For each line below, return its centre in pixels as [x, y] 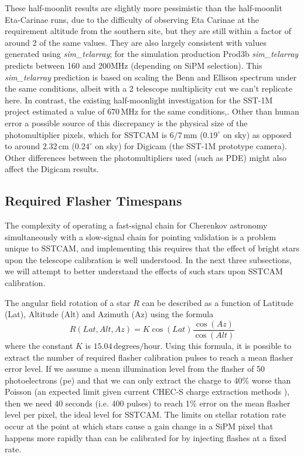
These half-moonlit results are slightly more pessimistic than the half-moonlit [144, 8]
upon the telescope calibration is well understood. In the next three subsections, [148, 259]
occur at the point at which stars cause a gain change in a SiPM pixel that [139, 426]
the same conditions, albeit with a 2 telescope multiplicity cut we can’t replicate [149, 88]
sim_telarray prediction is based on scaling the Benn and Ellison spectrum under [151, 77]
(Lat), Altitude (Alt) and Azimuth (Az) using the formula [109, 314]
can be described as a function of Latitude [218, 302]
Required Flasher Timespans [93, 201]
